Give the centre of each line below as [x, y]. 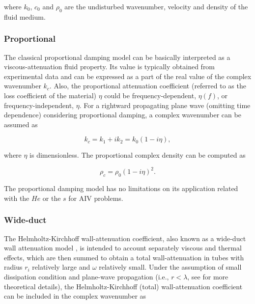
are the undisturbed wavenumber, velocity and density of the [156, 6]
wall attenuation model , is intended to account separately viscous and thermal [123, 248]
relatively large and [61, 267]
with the [17, 198]
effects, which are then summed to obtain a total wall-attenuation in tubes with [124, 257]
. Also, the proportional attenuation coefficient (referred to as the [148, 86]
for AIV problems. [96, 198]
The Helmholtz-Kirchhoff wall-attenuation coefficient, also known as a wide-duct [125, 238]
